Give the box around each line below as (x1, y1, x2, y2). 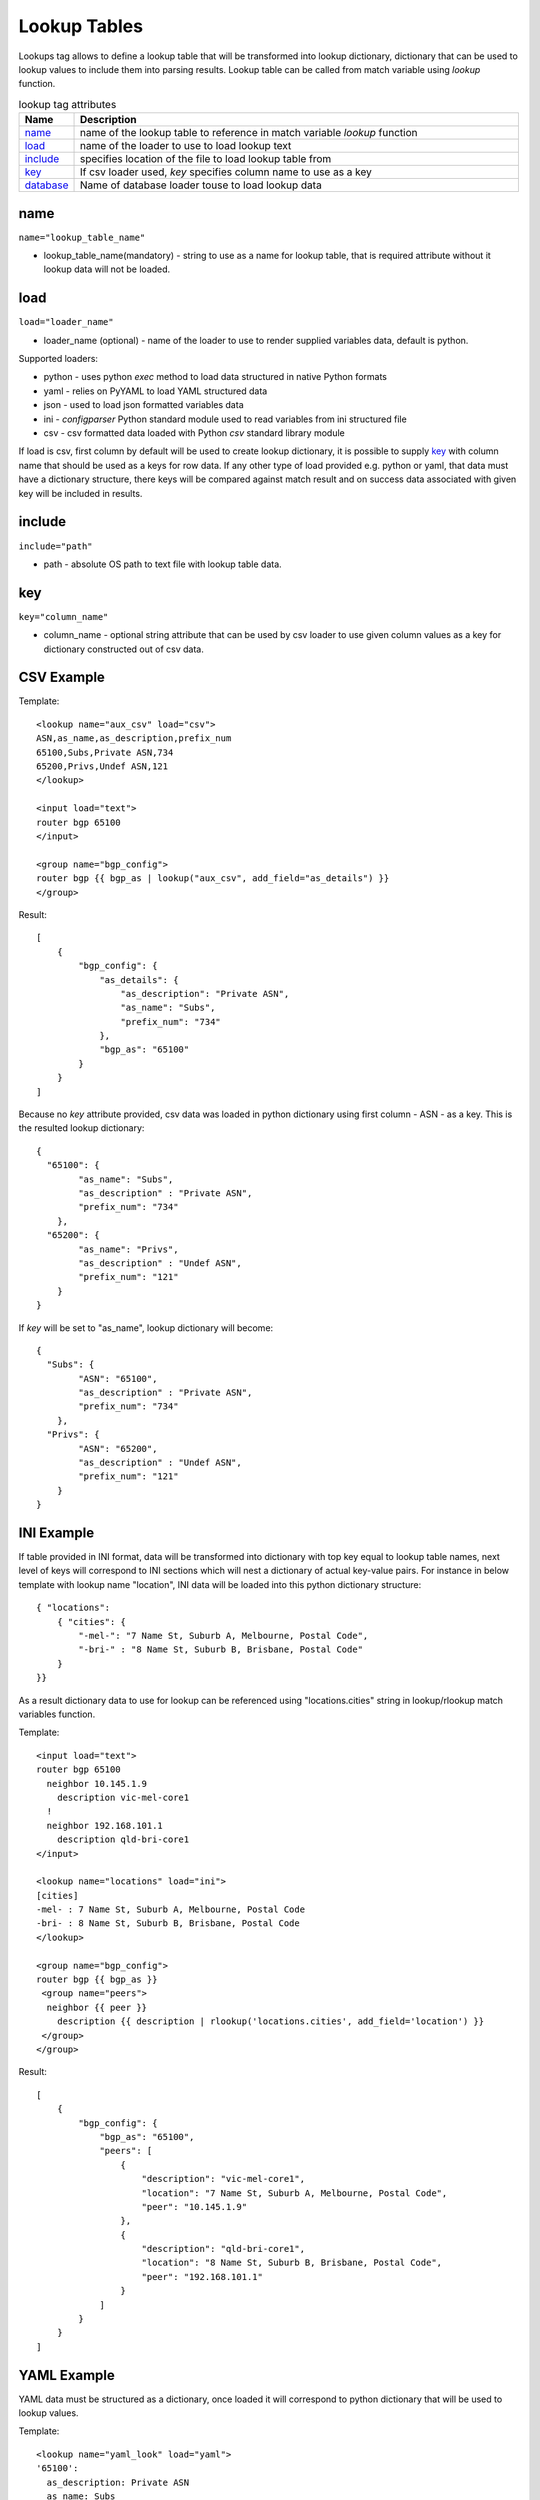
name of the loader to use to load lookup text (80, 139, 292, 153)
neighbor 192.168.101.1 (46, 1820, 164, 1831)
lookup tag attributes (18, 97, 117, 111)
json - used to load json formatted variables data (43, 399, 244, 411)
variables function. (18, 1708, 96, 1720)
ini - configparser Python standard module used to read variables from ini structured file (43, 413, 407, 425)
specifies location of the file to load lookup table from (80, 152, 332, 166)
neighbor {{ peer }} (46, 2001, 148, 2013)
